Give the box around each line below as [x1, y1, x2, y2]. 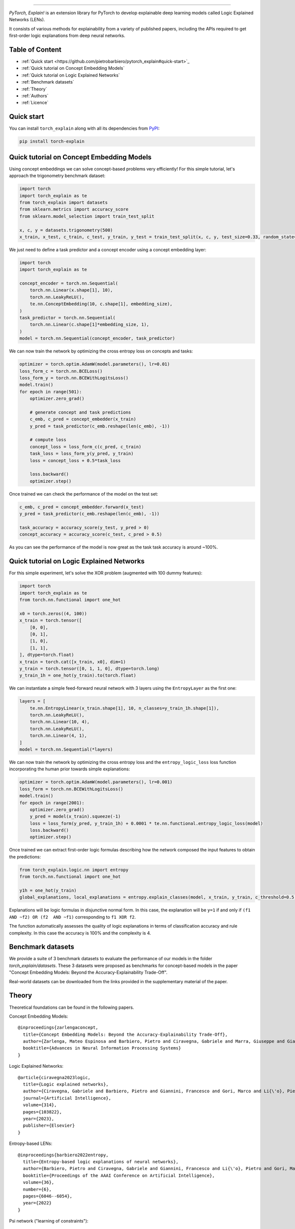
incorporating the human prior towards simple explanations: [9, 766, 130, 772]
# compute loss [29, 437, 66, 442]
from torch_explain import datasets [19, 200, 108, 205]
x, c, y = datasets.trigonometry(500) [19, 227, 113, 233]
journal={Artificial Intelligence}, [23, 1095, 112, 1101]
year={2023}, [23, 1116, 55, 1121]
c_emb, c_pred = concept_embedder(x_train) [29, 416, 136, 422]
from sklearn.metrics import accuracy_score [19, 206, 129, 212]
